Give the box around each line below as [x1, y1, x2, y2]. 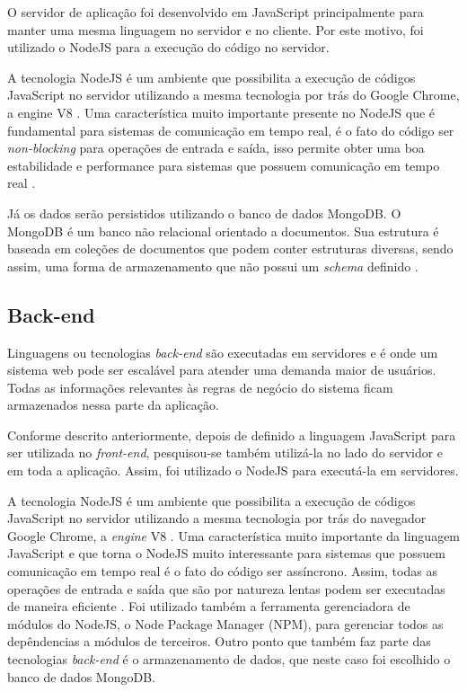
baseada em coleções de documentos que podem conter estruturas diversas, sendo [7, 239, 454, 258]
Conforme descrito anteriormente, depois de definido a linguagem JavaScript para [7, 425, 456, 444]
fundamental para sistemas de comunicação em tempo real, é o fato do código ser [7, 120, 454, 139]
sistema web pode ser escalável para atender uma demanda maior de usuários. [7, 360, 436, 379]
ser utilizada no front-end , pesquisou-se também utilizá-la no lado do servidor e [7, 443, 444, 462]
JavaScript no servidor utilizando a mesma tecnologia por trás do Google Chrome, [7, 85, 460, 104]
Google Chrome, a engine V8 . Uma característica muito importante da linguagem [7, 526, 461, 545]
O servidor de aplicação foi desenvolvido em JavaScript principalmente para [7, 3, 424, 21]
